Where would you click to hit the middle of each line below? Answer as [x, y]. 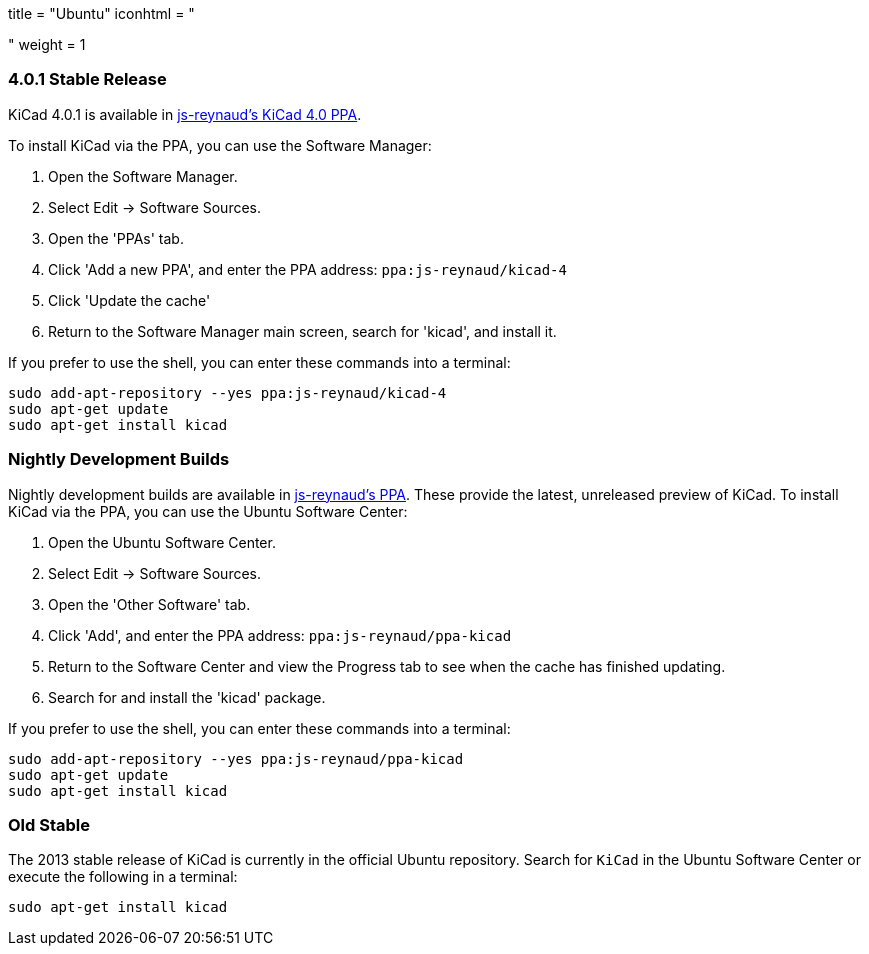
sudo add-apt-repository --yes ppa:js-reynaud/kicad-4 [227, 392]
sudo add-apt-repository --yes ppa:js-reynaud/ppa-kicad [236, 758]
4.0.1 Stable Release [87, 79]
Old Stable [49, 824]
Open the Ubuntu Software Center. [162, 542]
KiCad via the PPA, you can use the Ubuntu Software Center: [208, 511]
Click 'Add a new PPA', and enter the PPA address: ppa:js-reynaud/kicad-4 [307, 269]
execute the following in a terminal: [123, 877]
